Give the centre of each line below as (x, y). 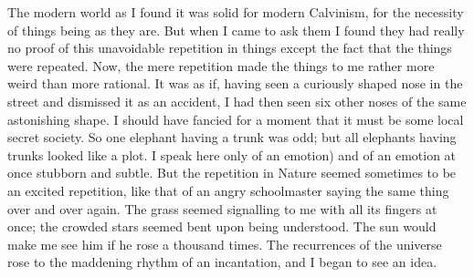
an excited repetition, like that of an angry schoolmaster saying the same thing (228, 190)
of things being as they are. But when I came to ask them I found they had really (236, 30)
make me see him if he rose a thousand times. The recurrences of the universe (225, 244)
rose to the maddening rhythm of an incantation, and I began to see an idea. (222, 262)
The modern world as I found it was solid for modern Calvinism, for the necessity (236, 12)
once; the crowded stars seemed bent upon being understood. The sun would (222, 226)
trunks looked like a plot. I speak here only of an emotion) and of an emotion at (232, 154)
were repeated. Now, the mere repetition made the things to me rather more (221, 65)
